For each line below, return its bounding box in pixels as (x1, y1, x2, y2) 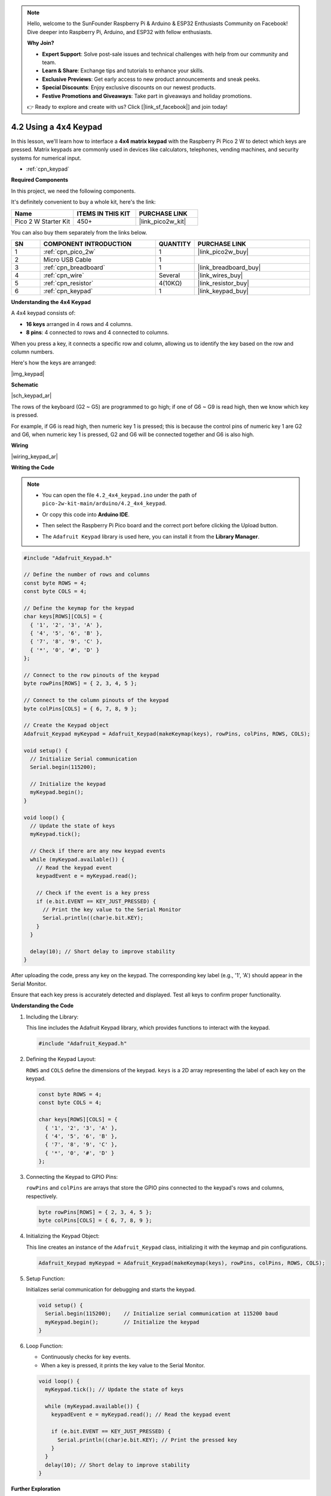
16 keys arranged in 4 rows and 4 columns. (26, 320, 133, 327)
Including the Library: (26, 1013, 79, 1020)
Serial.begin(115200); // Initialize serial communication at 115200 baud (45, 1310, 278, 1317)
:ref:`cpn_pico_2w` (43, 247, 96, 256)
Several (158, 271, 180, 279)
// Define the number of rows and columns (23, 571, 150, 578)
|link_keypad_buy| (197, 287, 249, 295)
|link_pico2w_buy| (197, 247, 249, 256)
